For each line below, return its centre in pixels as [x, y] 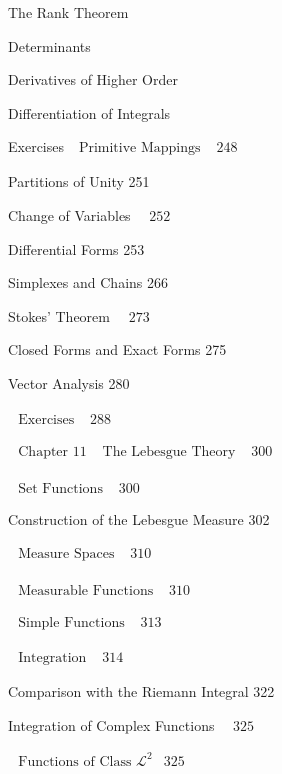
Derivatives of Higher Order [93, 79]
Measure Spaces [66, 554]
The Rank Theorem [68, 12]
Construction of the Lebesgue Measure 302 [139, 518]
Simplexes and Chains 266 [88, 282]
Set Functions [60, 488]
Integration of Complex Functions [111, 724]
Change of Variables [69, 214]
